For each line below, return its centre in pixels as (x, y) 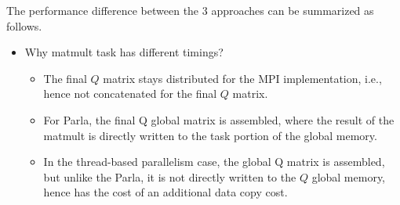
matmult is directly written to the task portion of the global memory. (210, 135)
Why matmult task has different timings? (124, 52)
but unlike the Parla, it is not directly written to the (170, 176)
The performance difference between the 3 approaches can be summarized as (190, 10)
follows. (24, 25)
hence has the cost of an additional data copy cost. (165, 192)
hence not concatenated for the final (130, 94)
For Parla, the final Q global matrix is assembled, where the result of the (219, 119)
